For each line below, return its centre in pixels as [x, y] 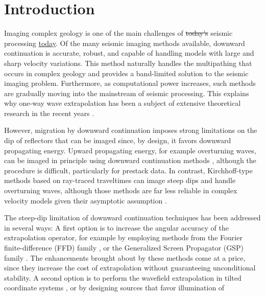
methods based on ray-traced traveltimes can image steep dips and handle [120, 180]
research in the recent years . [49, 113]
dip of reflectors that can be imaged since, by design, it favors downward [118, 140]
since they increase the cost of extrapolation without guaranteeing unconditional [130, 268]
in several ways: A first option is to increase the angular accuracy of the [116, 227]
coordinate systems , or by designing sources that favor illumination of [114, 288]
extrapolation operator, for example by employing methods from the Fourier [123, 237]
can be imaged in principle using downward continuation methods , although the [130, 160]
